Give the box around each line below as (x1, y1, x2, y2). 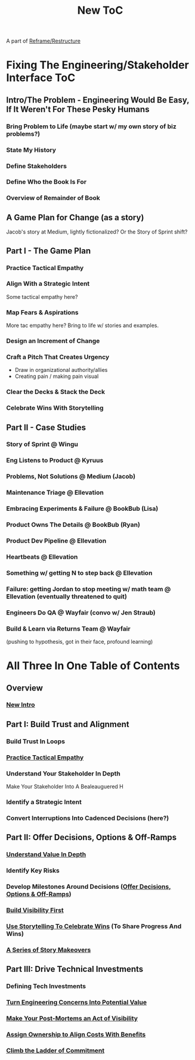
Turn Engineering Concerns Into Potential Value (6, 998, 147, 1007)
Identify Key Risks (6, 867, 60, 875)
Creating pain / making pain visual (14, 372, 99, 380)
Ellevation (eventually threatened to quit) (6, 592, 127, 601)
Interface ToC (6, 71, 76, 84)
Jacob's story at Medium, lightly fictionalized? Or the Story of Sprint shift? (6, 228, 188, 235)
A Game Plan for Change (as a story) (6, 212, 144, 222)
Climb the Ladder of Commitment (6, 1046, 105, 1055)
